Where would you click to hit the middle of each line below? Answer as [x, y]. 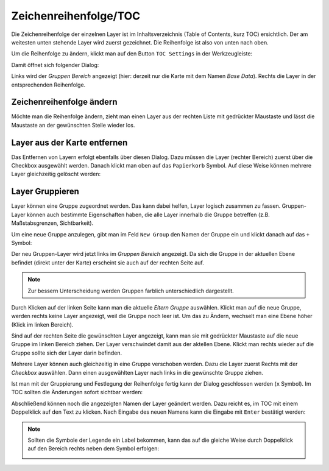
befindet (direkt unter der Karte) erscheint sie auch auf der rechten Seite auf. [108, 263]
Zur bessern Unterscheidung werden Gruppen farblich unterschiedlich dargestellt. [131, 291]
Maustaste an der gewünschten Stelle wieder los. [73, 125]
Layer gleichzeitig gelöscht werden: [56, 174]
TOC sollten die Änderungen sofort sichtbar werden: [77, 392]
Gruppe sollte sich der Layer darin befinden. [67, 353]
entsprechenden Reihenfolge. [48, 85]
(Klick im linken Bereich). [42, 324]
